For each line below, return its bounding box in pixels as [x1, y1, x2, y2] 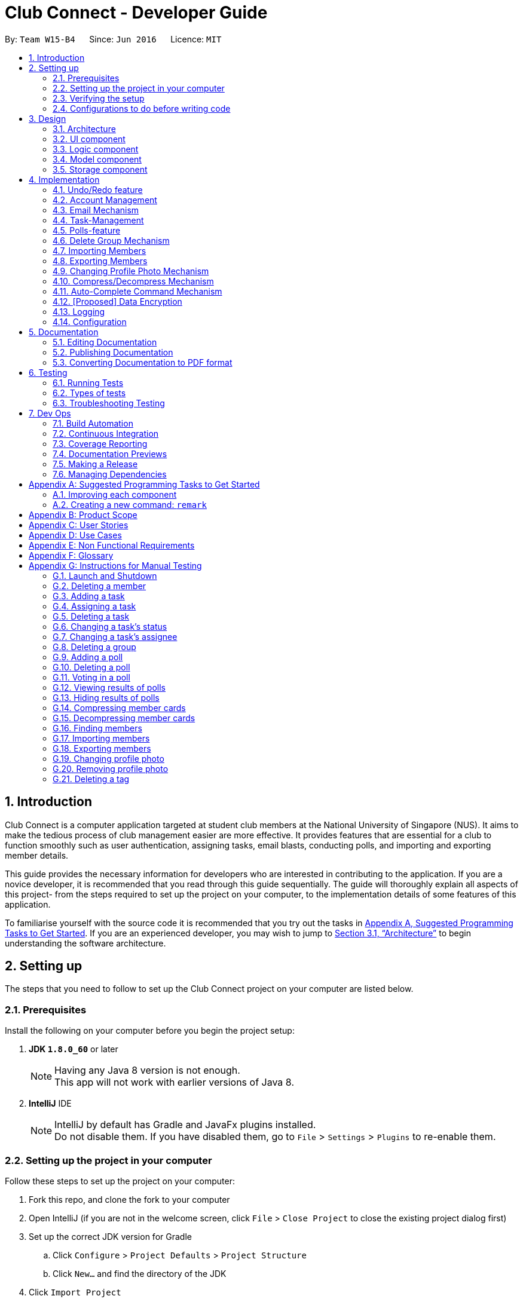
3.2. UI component [53, 133, 126, 144]
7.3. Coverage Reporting [53, 438, 148, 449]
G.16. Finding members [53, 722, 142, 733]
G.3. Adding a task [53, 590, 125, 601]
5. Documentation [29, 326, 99, 337]
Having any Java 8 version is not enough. [54, 1064, 240, 1077]
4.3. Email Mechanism [53, 204, 139, 215]
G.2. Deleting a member [53, 580, 146, 591]
